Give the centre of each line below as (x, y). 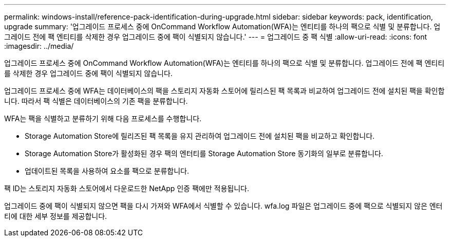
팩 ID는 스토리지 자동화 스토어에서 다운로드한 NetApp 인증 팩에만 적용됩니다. (127, 188)
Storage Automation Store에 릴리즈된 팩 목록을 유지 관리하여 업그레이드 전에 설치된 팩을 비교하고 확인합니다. (200, 136)
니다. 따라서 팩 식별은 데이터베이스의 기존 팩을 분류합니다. (96, 101)
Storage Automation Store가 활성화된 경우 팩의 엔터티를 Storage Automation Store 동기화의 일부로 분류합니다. (204, 153)
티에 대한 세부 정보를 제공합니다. (56, 216)
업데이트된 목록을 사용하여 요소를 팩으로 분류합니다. (107, 171)
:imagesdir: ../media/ (39, 46)
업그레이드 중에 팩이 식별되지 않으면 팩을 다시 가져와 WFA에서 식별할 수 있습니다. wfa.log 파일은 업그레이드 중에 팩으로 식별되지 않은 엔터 (223, 206)
